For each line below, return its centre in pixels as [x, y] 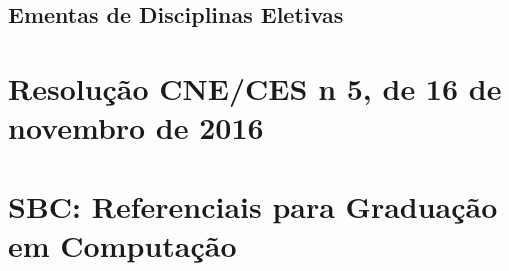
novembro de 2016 [136, 127]
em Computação [122, 244]
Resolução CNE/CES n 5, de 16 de [255, 87]
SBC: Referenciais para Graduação [253, 205]
